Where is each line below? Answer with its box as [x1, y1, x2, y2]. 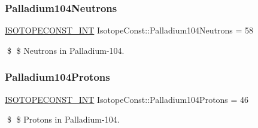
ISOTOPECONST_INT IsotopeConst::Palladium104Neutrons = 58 [5, 24, 254, 36]
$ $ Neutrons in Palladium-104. [7, 44, 125, 56]
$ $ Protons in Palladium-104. [7, 113, 120, 126]
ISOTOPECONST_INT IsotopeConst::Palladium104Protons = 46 [5, 93, 249, 105]
